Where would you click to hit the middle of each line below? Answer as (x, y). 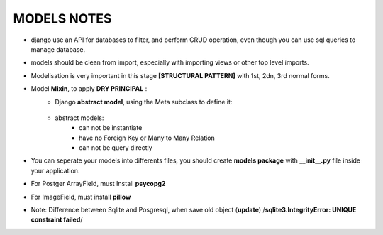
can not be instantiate (111, 128)
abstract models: (79, 118)
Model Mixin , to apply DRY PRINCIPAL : (89, 89)
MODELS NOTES (62, 18)
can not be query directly (116, 148)
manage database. (58, 49)
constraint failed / (57, 219)
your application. (55, 170)
